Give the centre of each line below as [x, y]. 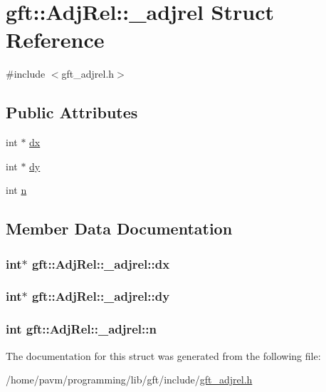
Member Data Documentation [119, 228]
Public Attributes [72, 112]
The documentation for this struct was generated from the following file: [163, 355]
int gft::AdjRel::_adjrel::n [81, 329]
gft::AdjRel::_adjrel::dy [101, 296]
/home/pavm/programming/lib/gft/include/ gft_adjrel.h [129, 380]
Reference [55, 40]
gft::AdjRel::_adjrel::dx [101, 263]
